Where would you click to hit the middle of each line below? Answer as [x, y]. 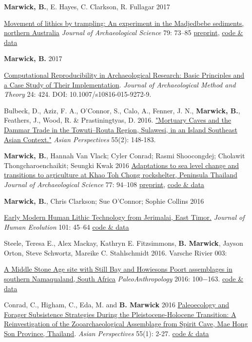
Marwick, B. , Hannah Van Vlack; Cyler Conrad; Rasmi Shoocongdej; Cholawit [125, 156]
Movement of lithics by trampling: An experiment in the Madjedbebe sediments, [124, 23]
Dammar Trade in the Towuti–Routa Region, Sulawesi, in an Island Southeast [121, 129]
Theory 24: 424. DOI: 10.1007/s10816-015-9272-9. [78, 94]
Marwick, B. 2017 [33, 58]
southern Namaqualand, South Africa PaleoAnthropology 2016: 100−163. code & [124, 279]
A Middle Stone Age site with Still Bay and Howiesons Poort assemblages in [118, 269]
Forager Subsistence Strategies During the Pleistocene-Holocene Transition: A [120, 314]
